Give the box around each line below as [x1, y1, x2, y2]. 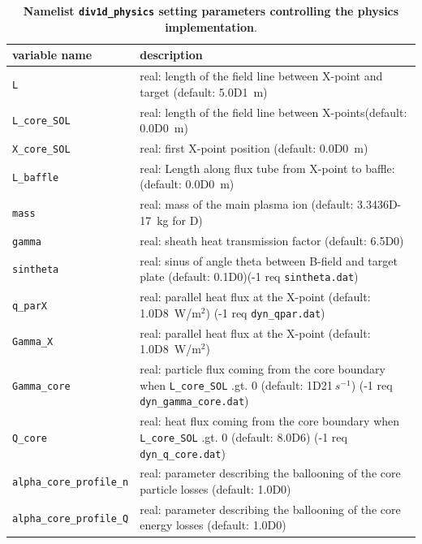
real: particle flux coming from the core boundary [140, 361, 385, 378]
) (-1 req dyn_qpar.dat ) [205, 304, 325, 321]
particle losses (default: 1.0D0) [140, 481, 291, 497]
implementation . [165, 18, 257, 35]
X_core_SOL [12, 143, 71, 155]
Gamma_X [12, 336, 54, 348]
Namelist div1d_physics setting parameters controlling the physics [23, 2, 399, 19]
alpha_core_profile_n [12, 477, 129, 489]
